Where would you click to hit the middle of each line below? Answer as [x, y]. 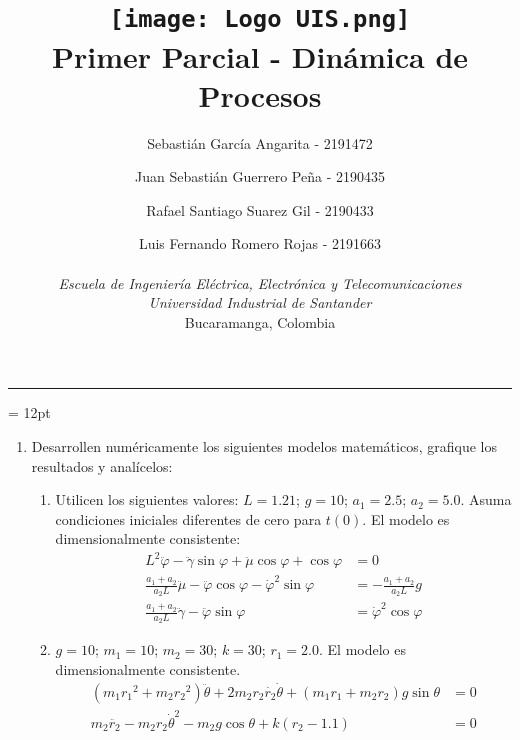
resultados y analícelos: [102, 465]
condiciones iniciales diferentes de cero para [188, 518]
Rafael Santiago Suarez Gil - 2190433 [260, 209]
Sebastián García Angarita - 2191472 [260, 142]
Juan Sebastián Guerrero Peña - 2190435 [260, 176]
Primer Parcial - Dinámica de [260, 55]
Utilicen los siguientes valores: [147, 499]
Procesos [260, 94]
